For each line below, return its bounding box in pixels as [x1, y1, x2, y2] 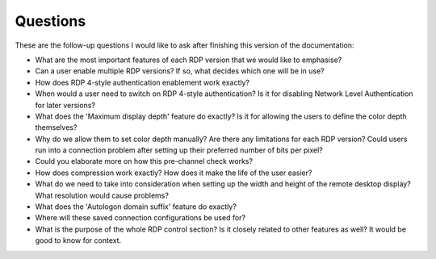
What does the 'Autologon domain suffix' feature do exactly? [35, 202, 237, 211]
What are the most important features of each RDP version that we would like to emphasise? [35, 55, 342, 65]
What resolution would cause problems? [35, 190, 170, 200]
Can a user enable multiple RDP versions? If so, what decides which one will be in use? [35, 66, 325, 76]
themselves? [35, 123, 78, 132]
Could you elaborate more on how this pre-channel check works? [35, 157, 254, 166]
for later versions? [35, 100, 96, 110]
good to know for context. [35, 236, 122, 245]
